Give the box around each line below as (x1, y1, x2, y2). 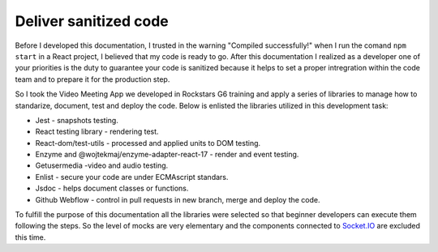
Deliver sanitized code (15, 12, 170, 30)
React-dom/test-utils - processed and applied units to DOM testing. (35, 138, 261, 147)
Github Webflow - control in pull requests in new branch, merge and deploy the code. (35, 194, 320, 204)
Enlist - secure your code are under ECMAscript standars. (35, 172, 229, 182)
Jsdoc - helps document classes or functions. (35, 183, 189, 194)
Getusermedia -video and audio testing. (35, 160, 169, 170)
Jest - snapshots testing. (35, 115, 119, 125)
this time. (15, 232, 46, 242)
